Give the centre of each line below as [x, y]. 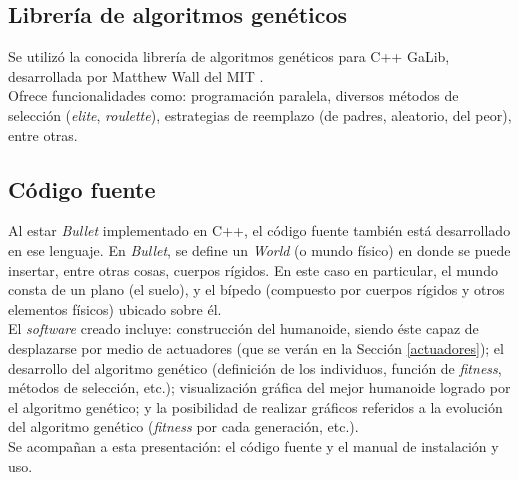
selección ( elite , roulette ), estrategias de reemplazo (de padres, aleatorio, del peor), [260, 114]
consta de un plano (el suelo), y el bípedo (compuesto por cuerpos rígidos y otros [256, 289]
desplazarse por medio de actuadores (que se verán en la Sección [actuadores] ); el [256, 347]
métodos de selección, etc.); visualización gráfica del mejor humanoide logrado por [259, 387]
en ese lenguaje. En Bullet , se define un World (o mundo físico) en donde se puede [259, 249]
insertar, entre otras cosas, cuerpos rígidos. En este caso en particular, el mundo [253, 269]
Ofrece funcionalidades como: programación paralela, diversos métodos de [233, 95]
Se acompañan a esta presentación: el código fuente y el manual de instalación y [253, 445]
